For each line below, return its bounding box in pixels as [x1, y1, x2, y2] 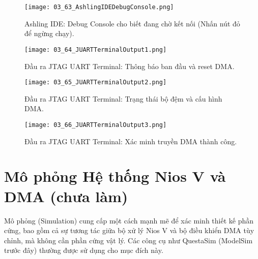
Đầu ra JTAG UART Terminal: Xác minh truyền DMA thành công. [24, 136, 237, 146]
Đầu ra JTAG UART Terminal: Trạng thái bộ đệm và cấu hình [24, 93, 222, 104]
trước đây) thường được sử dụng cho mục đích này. [4, 245, 163, 255]
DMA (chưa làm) [4, 185, 128, 206]
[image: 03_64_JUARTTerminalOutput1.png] [24, 46, 167, 53]
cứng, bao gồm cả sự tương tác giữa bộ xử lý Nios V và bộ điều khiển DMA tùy [4, 225, 254, 236]
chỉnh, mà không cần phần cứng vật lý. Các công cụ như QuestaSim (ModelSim [4, 235, 253, 245]
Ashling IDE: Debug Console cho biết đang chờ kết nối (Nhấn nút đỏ [24, 18, 240, 28]
